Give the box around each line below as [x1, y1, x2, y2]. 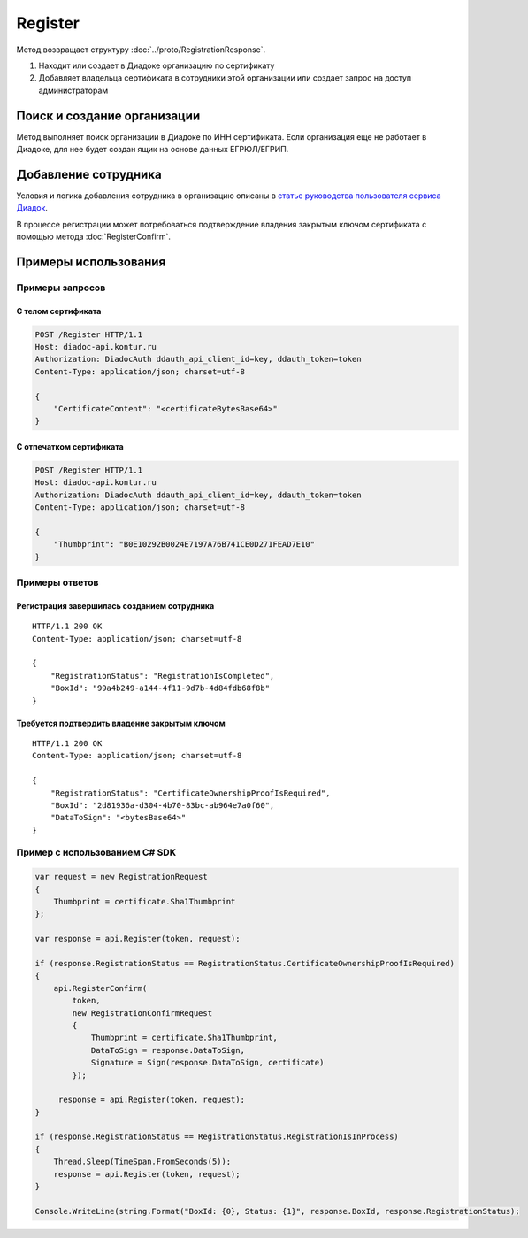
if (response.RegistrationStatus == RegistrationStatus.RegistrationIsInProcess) [34, 1132, 400, 1142]
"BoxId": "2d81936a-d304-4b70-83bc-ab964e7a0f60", [50, 800, 275, 810]
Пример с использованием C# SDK [16, 846, 177, 858]
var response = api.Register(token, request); [34, 934, 241, 944]
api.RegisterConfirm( [53, 983, 148, 993]
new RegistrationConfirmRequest [72, 1008, 212, 1018]
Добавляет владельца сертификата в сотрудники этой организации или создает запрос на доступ [38, 73, 412, 83]
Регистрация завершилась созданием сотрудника [16, 600, 215, 611]
